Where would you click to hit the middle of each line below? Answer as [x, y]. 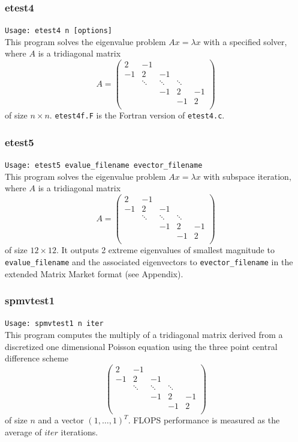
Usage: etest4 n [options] [58, 31]
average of [23, 431]
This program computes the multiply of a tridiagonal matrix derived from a [144, 334]
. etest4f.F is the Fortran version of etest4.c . [137, 115]
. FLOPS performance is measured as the [204, 420]
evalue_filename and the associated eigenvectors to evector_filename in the [149, 261]
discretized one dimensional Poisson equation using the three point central [141, 346]
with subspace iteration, [247, 176]
